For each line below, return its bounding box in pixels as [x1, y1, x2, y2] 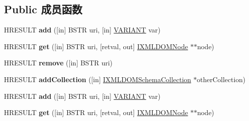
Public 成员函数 [4, 1, 83, 17]
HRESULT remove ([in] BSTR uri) [4, 58, 113, 68]
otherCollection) [196, 74, 246, 84]
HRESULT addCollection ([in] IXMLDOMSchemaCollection [4, 74, 192, 84]
